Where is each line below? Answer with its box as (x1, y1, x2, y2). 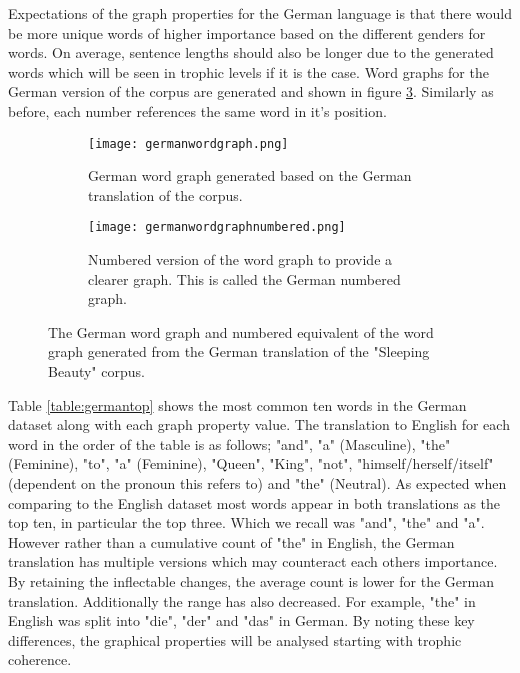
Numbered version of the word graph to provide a (88, 249, 393, 270)
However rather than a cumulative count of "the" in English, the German (8, 531, 455, 552)
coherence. (8, 649, 72, 670)
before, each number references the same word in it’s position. (8, 100, 387, 121)
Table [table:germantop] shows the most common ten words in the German (8, 394, 467, 415)
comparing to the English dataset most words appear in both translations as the (8, 492, 501, 513)
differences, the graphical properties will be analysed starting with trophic (8, 629, 462, 650)
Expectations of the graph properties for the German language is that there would (8, 3, 513, 23)
